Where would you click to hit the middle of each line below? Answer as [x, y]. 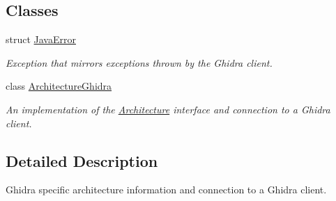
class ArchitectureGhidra [59, 86]
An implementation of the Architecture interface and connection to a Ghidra [168, 109]
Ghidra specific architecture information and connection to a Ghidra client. [166, 190]
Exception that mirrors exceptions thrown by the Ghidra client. [139, 62]
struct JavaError [41, 39]
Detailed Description [82, 160]
